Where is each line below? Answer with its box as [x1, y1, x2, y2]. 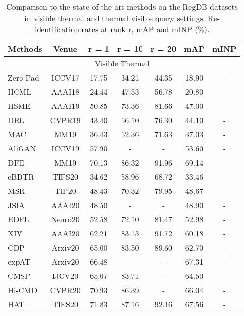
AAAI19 [51, 100, 80, 111]
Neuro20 [51, 213, 80, 225]
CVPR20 [50, 284, 81, 295]
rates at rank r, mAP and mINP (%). [81, 23, 210, 35]
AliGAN [8, 143, 36, 154]
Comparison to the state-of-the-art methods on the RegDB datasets [6, 1, 238, 12]
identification [34, 23, 80, 35]
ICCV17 [51, 72, 80, 83]
